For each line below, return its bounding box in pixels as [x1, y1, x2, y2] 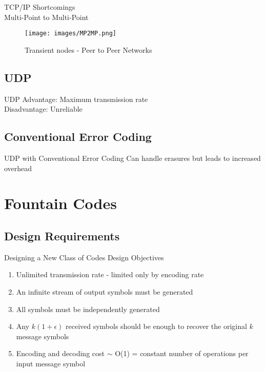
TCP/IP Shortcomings [4, 2, 75, 12]
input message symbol [16, 358, 86, 368]
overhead [4, 162, 32, 173]
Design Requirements [4, 228, 120, 243]
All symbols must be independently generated [16, 303, 160, 314]
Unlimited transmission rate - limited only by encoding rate [16, 269, 204, 280]
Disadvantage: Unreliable [4, 104, 83, 114]
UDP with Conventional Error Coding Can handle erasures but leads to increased [4, 153, 261, 163]
